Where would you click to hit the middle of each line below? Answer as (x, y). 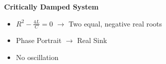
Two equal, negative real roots (115, 23)
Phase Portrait (39, 40)
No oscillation (37, 57)
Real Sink (92, 40)
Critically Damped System (51, 6)
